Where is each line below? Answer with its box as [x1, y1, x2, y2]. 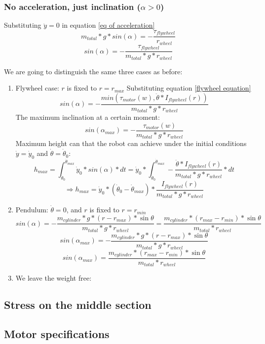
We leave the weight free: [15, 273, 92, 283]
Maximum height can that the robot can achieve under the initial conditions [15, 138, 247, 148]
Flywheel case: [15, 83, 59, 93]
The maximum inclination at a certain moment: [15, 112, 160, 122]
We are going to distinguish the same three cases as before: [4, 66, 183, 76]
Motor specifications [4, 326, 110, 342]
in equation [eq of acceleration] [62, 20, 155, 30]
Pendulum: [15, 204, 48, 215]
